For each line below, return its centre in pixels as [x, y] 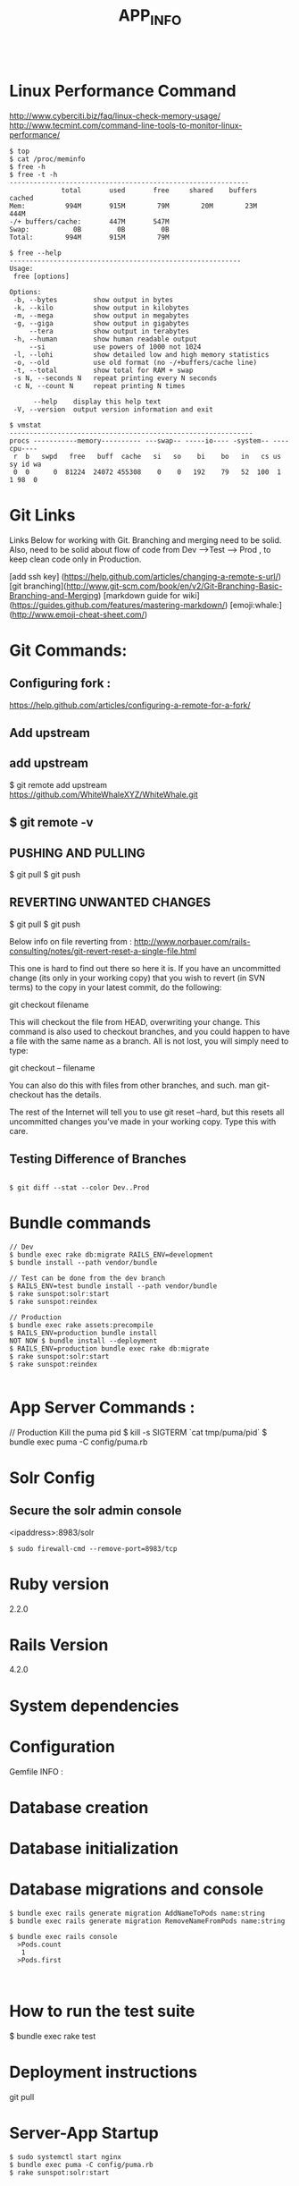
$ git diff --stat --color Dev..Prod [79, 1187]
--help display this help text [97, 402]
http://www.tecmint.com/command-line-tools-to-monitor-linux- [126, 125]
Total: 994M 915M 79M [89, 237]
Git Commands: [68, 650]
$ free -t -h [33, 174]
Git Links [42, 515]
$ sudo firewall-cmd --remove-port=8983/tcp [93, 1548]
